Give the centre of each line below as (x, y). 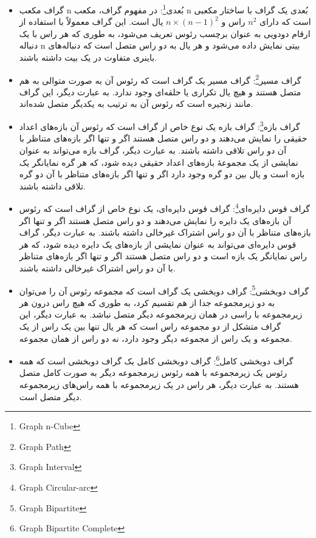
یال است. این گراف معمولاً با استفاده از (91, 22)
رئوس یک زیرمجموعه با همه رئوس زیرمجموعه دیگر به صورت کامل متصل (153, 373)
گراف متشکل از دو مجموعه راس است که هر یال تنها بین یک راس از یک (150, 326)
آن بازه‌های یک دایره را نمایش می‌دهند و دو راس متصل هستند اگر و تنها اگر (155, 220)
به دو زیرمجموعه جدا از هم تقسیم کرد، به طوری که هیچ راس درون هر (147, 302)
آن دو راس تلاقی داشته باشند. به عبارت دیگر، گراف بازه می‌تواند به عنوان (153, 150)
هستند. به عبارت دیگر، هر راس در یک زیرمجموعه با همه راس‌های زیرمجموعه (159, 384)
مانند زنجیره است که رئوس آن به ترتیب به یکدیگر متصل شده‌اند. (136, 104)
